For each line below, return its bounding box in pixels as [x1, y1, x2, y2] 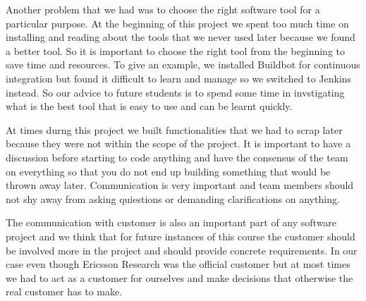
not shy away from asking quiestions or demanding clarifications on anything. [6, 191, 340, 206]
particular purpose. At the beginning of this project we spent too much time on [6, 16, 349, 30]
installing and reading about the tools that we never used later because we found [6, 30, 355, 44]
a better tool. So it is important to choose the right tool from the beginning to [6, 43, 345, 58]
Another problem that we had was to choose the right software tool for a [6, 2, 320, 16]
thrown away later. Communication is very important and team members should [6, 178, 354, 192]
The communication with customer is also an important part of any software [6, 215, 337, 230]
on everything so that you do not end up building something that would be [6, 164, 331, 178]
